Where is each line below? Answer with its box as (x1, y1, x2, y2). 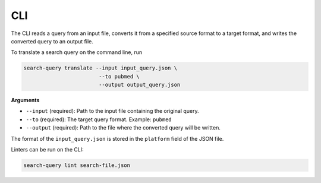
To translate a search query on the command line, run (11, 49, 143, 56)
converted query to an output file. (11, 37, 93, 45)
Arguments (11, 97, 40, 104)
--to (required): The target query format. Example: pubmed (26, 116, 172, 123)
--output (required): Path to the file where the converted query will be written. (26, 124, 221, 131)
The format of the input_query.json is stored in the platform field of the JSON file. (11, 135, 224, 142)
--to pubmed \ (98, 73, 140, 80)
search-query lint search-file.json (23, 162, 131, 169)
